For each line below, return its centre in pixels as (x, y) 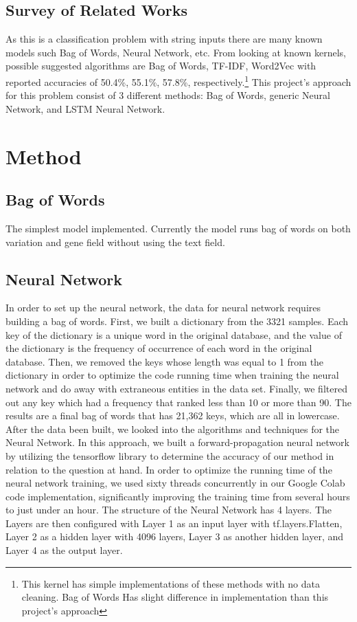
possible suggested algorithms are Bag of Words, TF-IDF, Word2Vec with (161, 66)
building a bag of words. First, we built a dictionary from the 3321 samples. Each (177, 321)
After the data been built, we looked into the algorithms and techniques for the (173, 429)
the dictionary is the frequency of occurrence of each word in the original (159, 348)
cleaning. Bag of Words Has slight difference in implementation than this (175, 597)
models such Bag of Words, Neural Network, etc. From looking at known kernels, (176, 52)
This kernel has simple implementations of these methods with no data (171, 583)
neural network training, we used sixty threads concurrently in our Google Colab (175, 483)
